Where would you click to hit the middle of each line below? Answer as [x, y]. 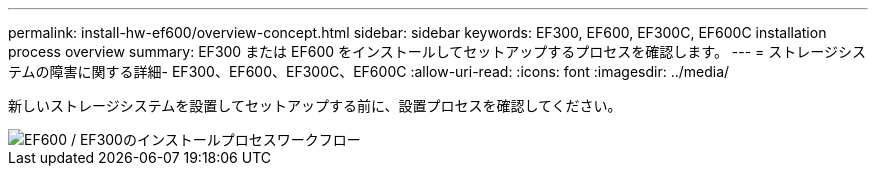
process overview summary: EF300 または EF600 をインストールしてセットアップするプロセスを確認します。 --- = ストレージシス [437, 51]
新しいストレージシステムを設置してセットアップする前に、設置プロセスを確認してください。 [315, 105]
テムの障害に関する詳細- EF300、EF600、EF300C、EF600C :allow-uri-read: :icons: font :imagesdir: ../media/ [369, 71]
